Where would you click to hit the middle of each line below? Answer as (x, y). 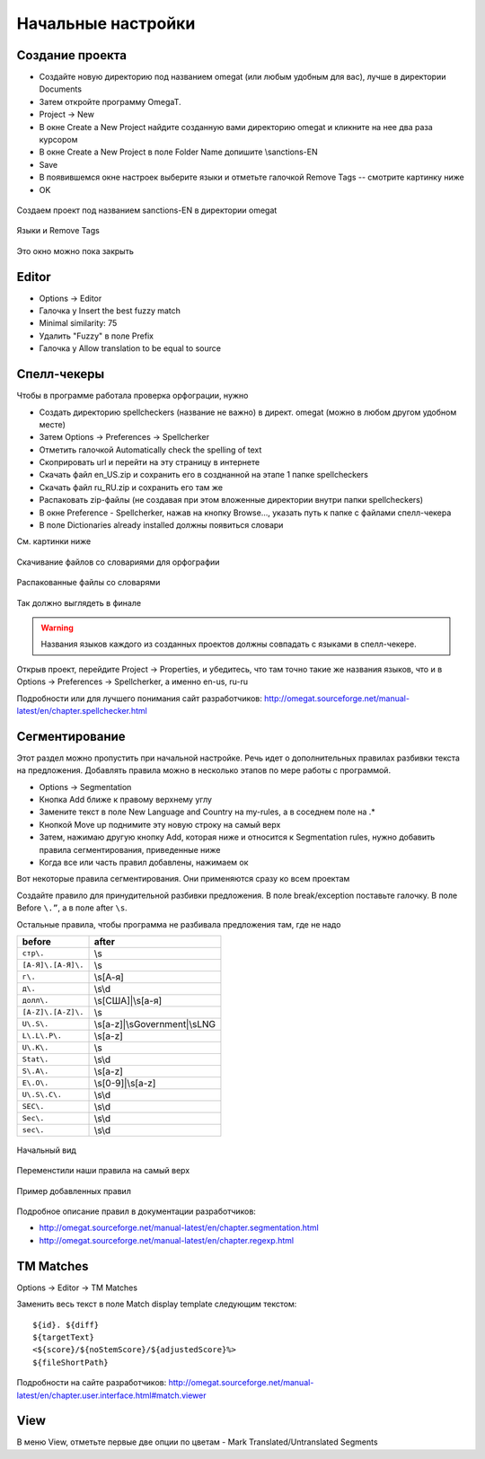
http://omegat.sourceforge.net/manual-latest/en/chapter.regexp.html (167, 1240)
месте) (53, 424)
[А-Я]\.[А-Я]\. (53, 965)
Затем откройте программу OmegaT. (110, 101)
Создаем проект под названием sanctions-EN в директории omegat (147, 210)
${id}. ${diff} (66, 1325)
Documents (61, 89)
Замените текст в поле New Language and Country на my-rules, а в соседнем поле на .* (207, 812)
